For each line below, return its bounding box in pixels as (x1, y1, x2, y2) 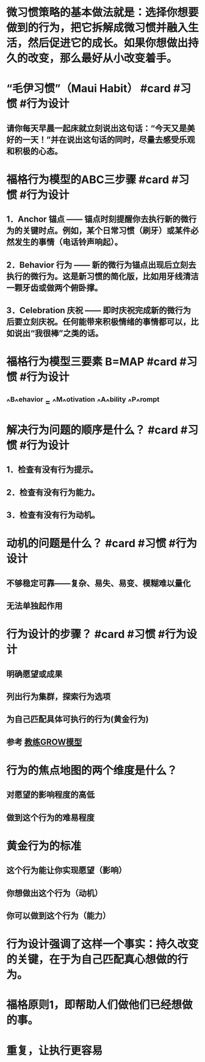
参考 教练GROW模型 (6, 736, 82, 747)
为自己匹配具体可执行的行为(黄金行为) (6, 714, 149, 724)
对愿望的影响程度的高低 (6, 790, 95, 800)
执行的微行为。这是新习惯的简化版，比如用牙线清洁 (6, 271, 199, 282)
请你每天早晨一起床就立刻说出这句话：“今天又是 (6, 123, 187, 133)
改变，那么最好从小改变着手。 (27, 51, 178, 65)
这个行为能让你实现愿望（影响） (6, 865, 127, 876)
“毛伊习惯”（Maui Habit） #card (6, 82, 171, 95)
